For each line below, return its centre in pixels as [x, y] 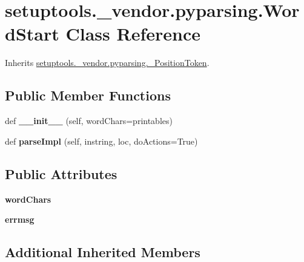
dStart [32, 34]
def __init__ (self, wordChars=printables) [89, 121]
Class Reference [133, 34]
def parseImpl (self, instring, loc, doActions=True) [101, 141]
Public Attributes [61, 173]
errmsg [20, 219]
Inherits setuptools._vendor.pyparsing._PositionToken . [107, 63]
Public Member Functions [88, 95]
